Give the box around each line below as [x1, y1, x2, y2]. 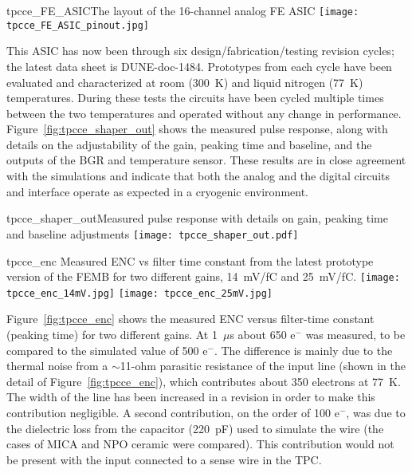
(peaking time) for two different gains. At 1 [6, 326, 218, 342]
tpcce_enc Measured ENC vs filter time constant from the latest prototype [6, 252, 374, 269]
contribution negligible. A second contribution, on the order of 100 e [6, 404, 339, 420]
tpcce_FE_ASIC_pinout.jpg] [6, 19, 149, 31]
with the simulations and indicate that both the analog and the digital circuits [6, 168, 390, 184]
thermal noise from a [6, 357, 108, 374]
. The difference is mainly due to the [214, 341, 393, 358]
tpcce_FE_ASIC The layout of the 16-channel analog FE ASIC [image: [6, 2, 359, 18]
